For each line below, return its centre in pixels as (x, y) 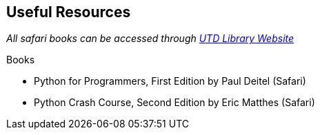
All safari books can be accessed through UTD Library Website (150, 39)
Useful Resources (69, 12)
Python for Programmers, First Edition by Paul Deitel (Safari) (170, 81)
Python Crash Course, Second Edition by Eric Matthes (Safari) (174, 103)
